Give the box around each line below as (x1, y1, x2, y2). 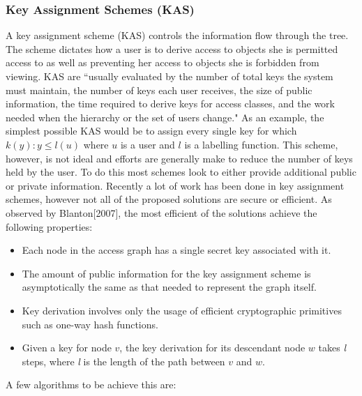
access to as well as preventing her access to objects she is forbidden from (6, 55, 319, 70)
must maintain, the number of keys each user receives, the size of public (6, 82, 312, 97)
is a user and (120, 137, 175, 151)
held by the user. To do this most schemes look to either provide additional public (6, 165, 356, 179)
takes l (318, 340, 346, 355)
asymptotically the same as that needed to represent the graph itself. (22, 280, 317, 294)
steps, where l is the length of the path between (22, 353, 225, 368)
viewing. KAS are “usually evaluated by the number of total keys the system (6, 69, 333, 83)
